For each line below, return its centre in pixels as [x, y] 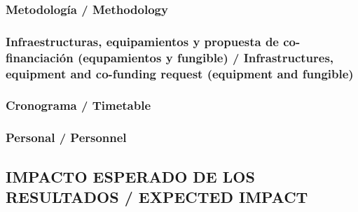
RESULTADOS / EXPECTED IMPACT [157, 197]
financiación [40, 57]
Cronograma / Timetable [78, 105]
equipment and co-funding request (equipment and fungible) [180, 73]
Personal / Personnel [66, 137]
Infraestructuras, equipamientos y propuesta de [142, 41]
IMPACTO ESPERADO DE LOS [130, 176]
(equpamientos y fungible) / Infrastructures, [206, 57]
